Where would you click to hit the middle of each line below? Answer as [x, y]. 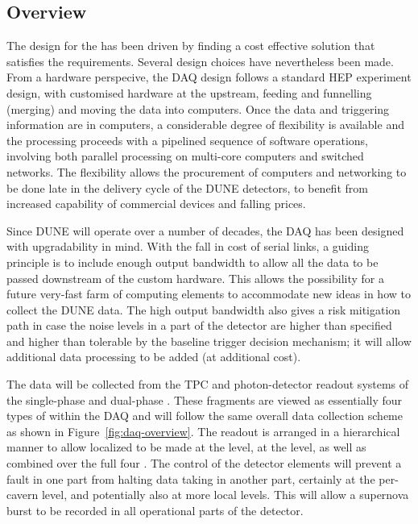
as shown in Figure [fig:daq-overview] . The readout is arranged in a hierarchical [203, 431]
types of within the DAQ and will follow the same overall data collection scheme [205, 416]
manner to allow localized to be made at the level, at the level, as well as [186, 447]
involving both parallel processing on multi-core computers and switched [185, 156]
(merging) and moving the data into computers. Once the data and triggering [198, 108]
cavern [23, 495]
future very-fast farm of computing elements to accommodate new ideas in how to [209, 294]
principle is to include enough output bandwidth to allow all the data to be [192, 262]
